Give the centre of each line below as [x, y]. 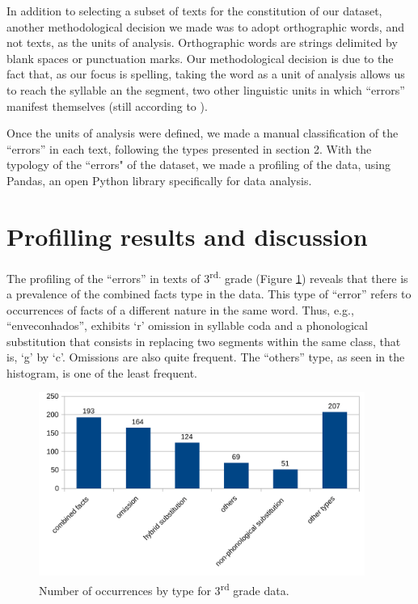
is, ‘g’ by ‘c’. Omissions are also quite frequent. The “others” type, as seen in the [206, 357]
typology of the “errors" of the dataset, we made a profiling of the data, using [199, 165]
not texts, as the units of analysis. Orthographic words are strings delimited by [202, 42]
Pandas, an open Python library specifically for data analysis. [159, 180]
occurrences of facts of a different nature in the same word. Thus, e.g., [180, 309]
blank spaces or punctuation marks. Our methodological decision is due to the [200, 58]
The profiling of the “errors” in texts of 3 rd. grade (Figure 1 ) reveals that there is [207, 277]
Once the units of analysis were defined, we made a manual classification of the [203, 133]
